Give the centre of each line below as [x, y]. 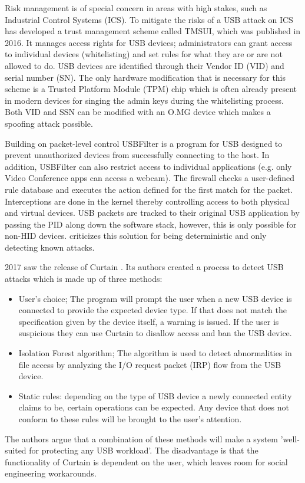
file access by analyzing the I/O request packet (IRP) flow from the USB [150, 364]
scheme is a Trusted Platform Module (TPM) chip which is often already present [151, 89]
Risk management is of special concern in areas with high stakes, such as [136, 8]
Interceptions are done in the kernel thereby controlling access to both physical [147, 201]
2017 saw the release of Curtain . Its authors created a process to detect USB [144, 267]
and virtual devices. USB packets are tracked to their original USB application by [152, 213]
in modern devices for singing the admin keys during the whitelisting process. [144, 100]
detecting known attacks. [50, 247]
